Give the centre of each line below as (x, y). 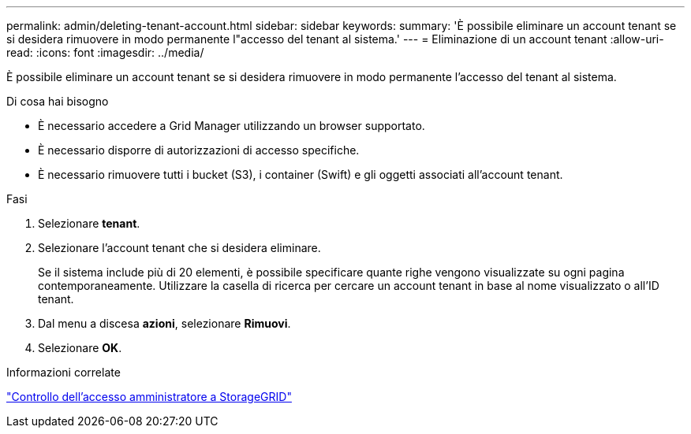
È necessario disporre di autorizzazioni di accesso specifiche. (199, 150)
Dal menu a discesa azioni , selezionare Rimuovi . (164, 323)
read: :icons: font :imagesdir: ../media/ (105, 52)
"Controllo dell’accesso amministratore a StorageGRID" (149, 397)
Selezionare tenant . (89, 223)
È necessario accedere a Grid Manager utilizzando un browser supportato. (232, 126)
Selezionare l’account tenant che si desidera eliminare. (179, 248)
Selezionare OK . (80, 348)
